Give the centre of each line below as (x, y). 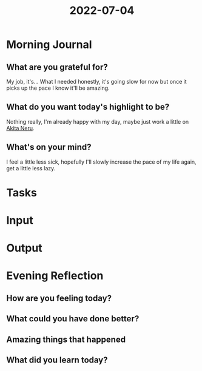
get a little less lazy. (31, 168)
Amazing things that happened (66, 339)
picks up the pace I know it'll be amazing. (58, 88)
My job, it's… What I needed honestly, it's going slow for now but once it (96, 82)
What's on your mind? (49, 147)
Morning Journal (49, 45)
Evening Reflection (55, 276)
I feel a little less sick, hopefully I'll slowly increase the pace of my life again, (101, 162)
